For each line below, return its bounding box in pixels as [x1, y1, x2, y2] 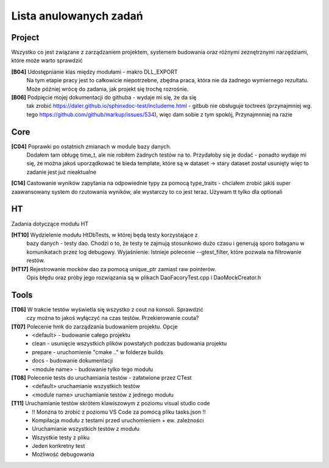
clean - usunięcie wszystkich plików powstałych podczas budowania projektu [32, 340, 227, 347]
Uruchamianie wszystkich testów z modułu [32, 425, 140, 433]
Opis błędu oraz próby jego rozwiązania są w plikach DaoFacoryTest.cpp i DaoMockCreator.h [26, 274, 261, 281]
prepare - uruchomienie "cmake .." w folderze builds [32, 348, 164, 356]
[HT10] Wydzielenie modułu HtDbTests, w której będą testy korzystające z [11, 231, 198, 238]
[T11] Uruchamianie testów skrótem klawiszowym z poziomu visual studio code [11, 400, 210, 407]
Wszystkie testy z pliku [32, 433, 90, 441]
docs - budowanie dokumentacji [32, 357, 113, 364]
